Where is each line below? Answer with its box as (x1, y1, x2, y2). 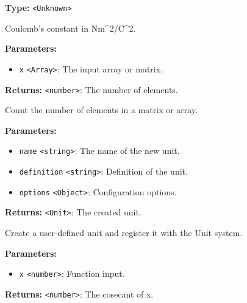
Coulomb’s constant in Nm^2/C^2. (5, 21, 136, 34)
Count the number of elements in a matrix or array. (5, 103, 198, 116)
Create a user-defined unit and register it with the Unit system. (5, 226, 243, 239)
